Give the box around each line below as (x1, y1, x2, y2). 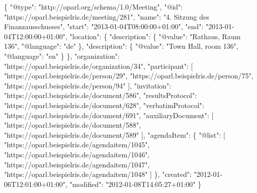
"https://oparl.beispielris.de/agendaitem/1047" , (4, 159, 150, 169)
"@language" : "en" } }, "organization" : (4, 50, 120, 61)
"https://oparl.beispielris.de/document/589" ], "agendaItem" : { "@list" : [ (4, 129, 225, 140)
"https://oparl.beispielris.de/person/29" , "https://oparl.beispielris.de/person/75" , (4, 70, 253, 81)
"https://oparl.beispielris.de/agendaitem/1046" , (4, 149, 150, 159)
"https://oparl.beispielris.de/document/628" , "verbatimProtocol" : (4, 100, 204, 110)
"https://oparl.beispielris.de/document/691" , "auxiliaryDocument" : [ (4, 110, 214, 120)
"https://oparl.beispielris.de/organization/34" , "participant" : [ (4, 60, 193, 71)
